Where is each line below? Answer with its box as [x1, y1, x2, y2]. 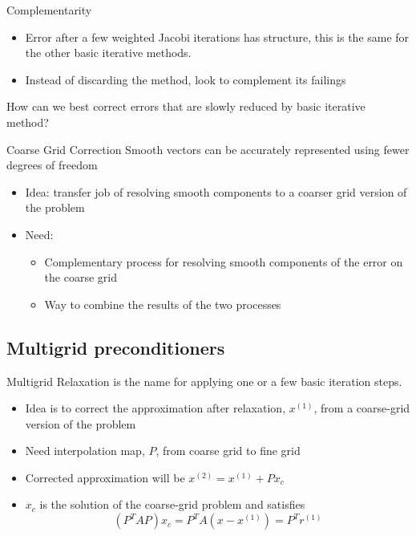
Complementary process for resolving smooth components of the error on [44, 253, 403, 270]
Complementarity [6, 2, 92, 18]
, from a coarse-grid [313, 400, 410, 416]
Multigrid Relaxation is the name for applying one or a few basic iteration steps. [6, 372, 402, 389]
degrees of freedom [6, 156, 98, 173]
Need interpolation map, [25, 442, 145, 459]
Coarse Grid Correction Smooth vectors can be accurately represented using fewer [6, 140, 410, 157]
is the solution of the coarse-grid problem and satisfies [39, 496, 305, 513]
